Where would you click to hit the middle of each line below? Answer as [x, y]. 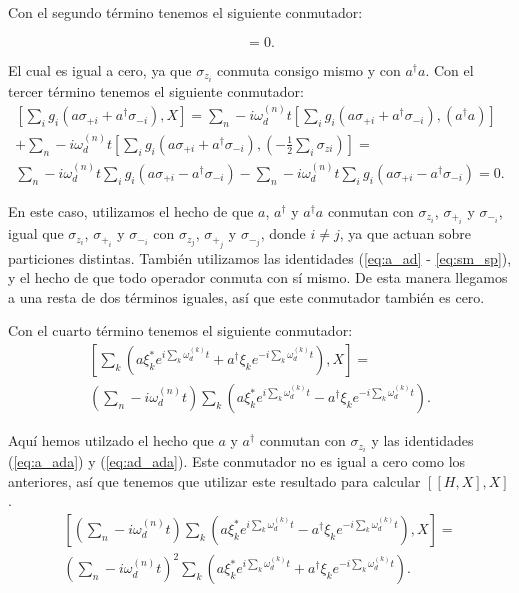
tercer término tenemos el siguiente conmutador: [156, 90]
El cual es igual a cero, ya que [100, 69]
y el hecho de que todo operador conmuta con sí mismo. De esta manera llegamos [258, 277]
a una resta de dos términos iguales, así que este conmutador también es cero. [246, 296]
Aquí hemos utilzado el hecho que [111, 440]
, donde [283, 233]
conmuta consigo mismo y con [309, 69]
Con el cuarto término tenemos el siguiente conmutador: [180, 330]
